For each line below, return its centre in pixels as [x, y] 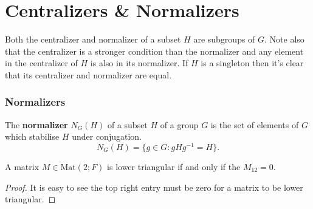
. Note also [284, 39]
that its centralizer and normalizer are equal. [88, 74]
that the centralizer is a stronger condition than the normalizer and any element [154, 51]
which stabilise [32, 136]
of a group [179, 124]
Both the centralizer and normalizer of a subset [93, 39]
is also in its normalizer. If [139, 63]
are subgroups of [224, 39]
